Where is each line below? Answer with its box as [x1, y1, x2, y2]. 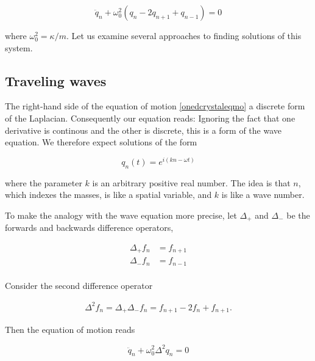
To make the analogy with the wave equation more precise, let [5, 208, 237, 221]
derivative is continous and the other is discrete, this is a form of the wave [5, 123, 282, 136]
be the [286, 208, 310, 221]
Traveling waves [5, 71, 107, 90]
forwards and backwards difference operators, [5, 221, 174, 234]
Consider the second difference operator [5, 279, 153, 291]
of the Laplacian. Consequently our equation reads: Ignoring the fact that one [5, 111, 296, 124]
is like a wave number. [221, 188, 305, 201]
